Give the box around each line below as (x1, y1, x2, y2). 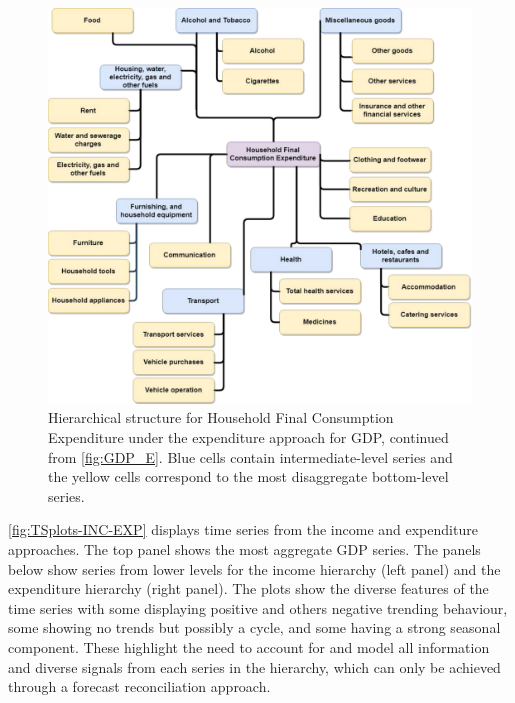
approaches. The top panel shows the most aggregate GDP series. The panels (8, 539, 481, 559)
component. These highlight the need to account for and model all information (8, 636, 490, 657)
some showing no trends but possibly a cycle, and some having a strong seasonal (8, 617, 501, 638)
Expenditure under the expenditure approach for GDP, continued (48, 427, 449, 448)
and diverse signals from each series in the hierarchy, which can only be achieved (8, 656, 501, 677)
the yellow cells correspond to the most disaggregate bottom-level (48, 466, 449, 487)
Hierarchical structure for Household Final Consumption (48, 407, 394, 428)
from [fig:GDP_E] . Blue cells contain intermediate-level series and (48, 446, 453, 467)
